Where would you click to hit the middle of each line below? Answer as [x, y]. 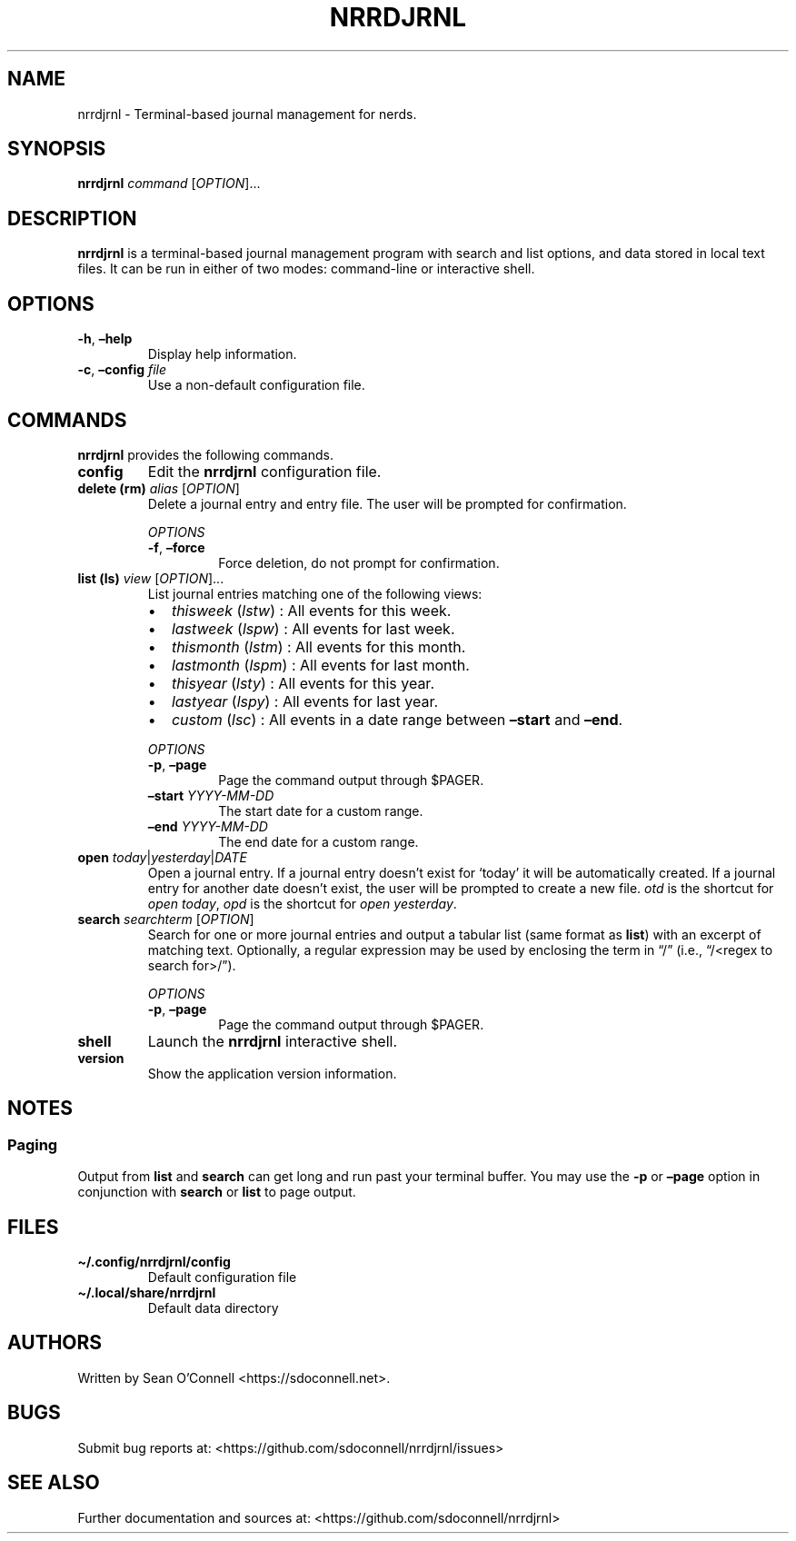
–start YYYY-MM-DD [211, 795]
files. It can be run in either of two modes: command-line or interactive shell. [306, 269]
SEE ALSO [54, 1483]
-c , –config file [122, 370]
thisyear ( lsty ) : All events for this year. [303, 683]
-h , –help [105, 339]
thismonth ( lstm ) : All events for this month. [318, 646]
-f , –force [176, 547]
